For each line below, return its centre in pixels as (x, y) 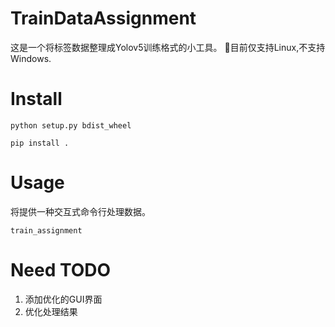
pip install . (40, 143)
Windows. (31, 58)
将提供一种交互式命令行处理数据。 (80, 211)
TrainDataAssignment (103, 18)
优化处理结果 (51, 311)
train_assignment (46, 230)
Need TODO (61, 270)
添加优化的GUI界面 (63, 299)
